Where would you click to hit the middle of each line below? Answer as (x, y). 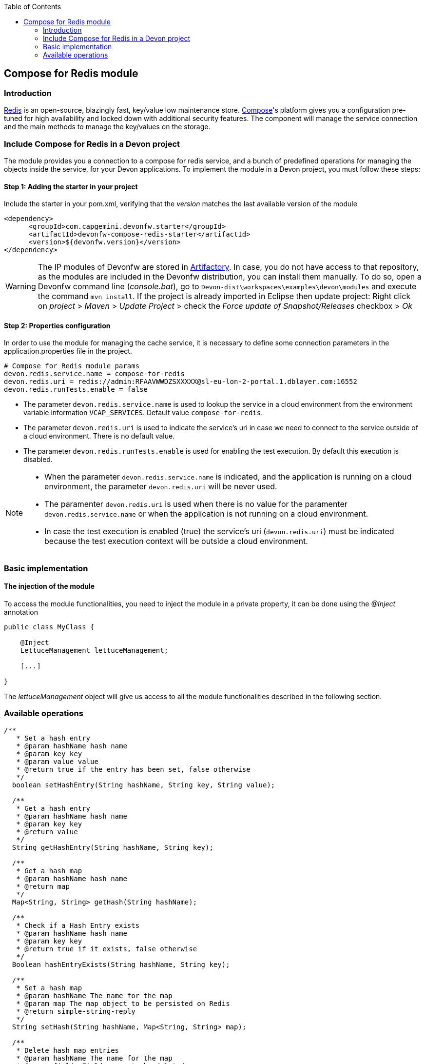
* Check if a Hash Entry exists (78, 925)
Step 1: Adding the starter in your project (71, 186)
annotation (21, 612)
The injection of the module (49, 586)
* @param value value (57, 761)
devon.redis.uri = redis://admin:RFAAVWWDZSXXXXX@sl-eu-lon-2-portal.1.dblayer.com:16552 (181, 382)
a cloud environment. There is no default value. (99, 436)
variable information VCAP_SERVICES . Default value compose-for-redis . (143, 413)
